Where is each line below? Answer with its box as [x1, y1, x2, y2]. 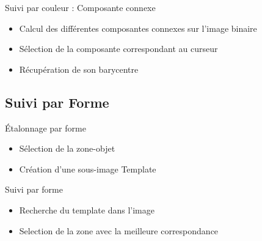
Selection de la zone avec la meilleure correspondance [19, 224, 219, 237]
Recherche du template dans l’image [19, 203, 155, 216]
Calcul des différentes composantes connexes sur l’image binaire [19, 21, 257, 34]
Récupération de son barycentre [19, 62, 139, 75]
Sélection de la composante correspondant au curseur [19, 42, 218, 55]
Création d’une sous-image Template [19, 162, 156, 175]
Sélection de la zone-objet [19, 142, 115, 155]
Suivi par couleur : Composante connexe [5, 1, 156, 13]
